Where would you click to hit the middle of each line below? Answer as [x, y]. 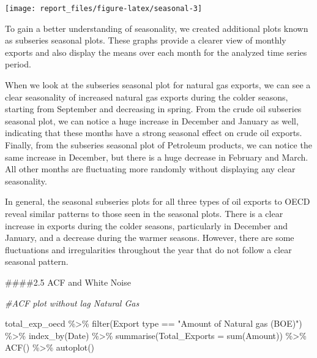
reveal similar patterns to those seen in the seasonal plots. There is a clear [144, 213]
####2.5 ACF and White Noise [68, 282]
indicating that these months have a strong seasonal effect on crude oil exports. [154, 133]
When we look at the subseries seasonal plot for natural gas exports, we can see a [158, 85]
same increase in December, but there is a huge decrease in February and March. [157, 157]
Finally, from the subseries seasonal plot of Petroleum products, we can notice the [158, 145]
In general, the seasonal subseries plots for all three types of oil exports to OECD [158, 201]
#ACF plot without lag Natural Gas [72, 303]
